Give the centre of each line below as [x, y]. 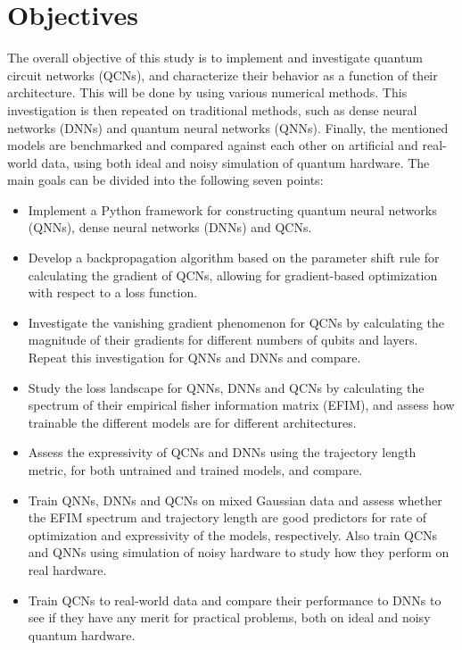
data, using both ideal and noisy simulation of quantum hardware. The [235, 162]
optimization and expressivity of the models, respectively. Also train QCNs [233, 534]
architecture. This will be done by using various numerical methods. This [207, 92]
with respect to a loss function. [113, 292]
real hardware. [67, 569]
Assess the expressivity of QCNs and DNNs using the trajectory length [222, 452]
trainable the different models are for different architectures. [192, 422]
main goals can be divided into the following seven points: [165, 180]
